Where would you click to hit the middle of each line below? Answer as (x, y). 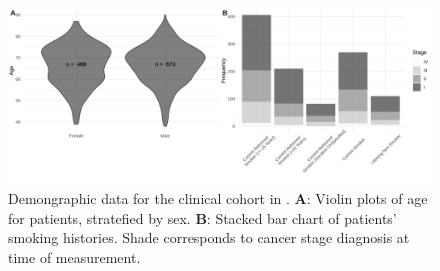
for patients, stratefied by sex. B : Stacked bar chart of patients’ (202, 217)
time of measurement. (74, 256)
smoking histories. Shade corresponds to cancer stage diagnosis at (209, 237)
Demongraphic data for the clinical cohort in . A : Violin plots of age (218, 197)
